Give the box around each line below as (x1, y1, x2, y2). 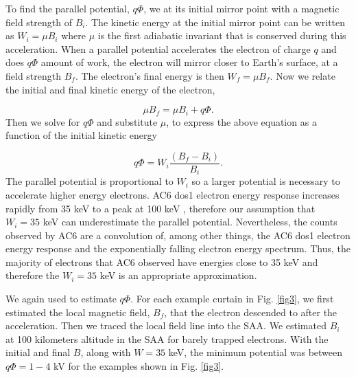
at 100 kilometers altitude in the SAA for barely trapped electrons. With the (5, 331, 329, 346)
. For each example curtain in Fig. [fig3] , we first (130, 291, 334, 306)
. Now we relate (270, 68, 335, 82)
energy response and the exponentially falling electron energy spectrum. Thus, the (5, 241, 351, 256)
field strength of (5, 14, 72, 29)
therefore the (5, 268, 60, 282)
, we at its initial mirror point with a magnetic (143, 1, 340, 15)
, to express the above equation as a (166, 114, 317, 129)
